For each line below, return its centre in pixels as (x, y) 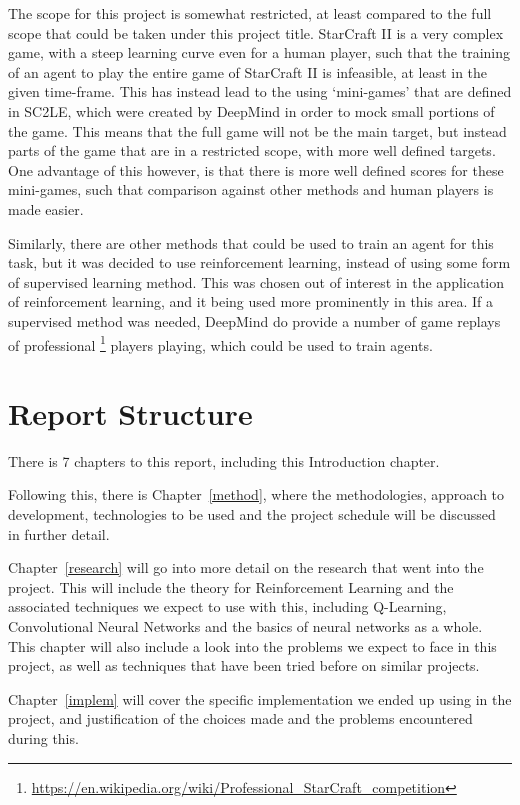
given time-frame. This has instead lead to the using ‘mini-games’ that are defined (260, 91)
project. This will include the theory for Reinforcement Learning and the (231, 586)
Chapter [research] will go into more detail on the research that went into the (246, 567)
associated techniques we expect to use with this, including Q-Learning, (227, 606)
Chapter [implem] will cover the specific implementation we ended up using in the (260, 698)
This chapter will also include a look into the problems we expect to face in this (252, 645)
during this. (43, 738)
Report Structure (130, 412)
